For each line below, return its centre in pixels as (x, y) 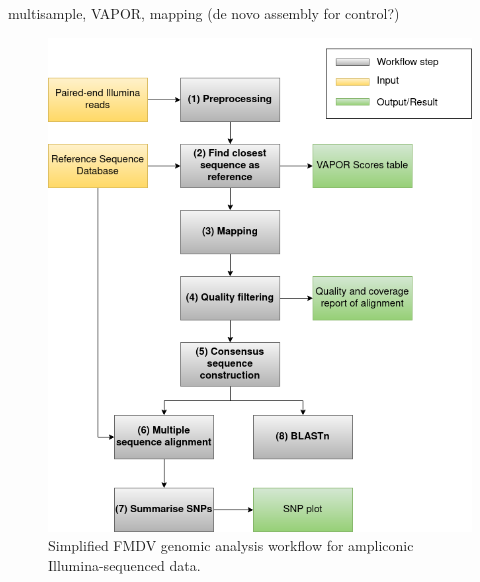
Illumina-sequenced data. (124, 564)
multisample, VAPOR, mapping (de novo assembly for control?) (204, 13)
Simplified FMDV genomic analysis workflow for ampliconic (231, 545)
